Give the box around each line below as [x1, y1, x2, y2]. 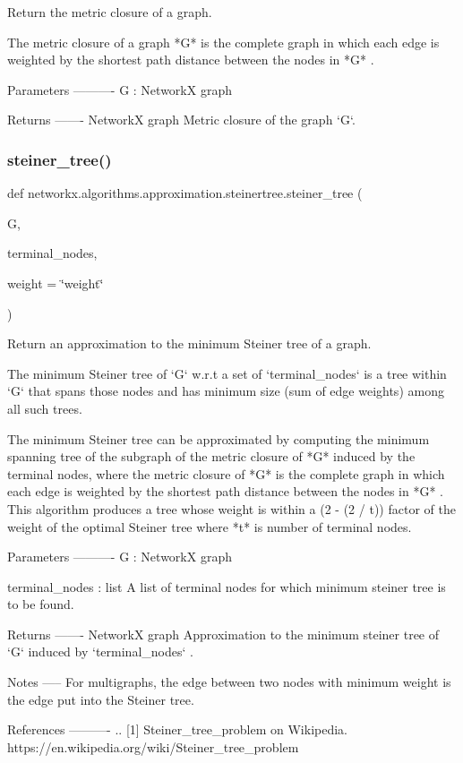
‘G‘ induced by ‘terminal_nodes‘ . [7, 642, 193, 661]
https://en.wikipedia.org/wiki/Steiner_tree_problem [7, 737, 299, 756]
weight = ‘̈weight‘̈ [7, 273, 104, 292]
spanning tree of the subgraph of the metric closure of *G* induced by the [7, 447, 416, 466]
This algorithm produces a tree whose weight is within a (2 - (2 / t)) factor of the [7, 499, 456, 518]
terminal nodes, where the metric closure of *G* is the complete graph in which [7, 464, 445, 483]
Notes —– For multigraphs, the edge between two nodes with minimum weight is [7, 673, 451, 691]
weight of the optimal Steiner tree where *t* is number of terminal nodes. [7, 517, 412, 536]
